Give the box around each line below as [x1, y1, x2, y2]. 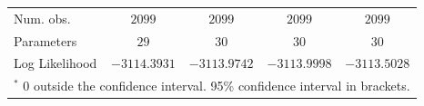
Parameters [14, 31, 77, 50]
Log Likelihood [14, 53, 97, 72]
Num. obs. [14, 8, 71, 27]
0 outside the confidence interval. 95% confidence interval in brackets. [23, 76, 410, 95]
